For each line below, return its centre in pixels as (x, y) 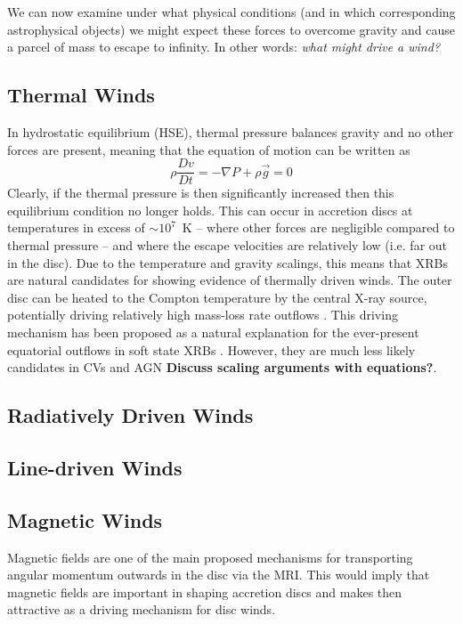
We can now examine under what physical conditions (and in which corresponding (231, 12)
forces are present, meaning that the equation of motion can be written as (209, 149)
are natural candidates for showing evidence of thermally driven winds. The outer (230, 280)
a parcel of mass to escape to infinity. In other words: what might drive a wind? (224, 47)
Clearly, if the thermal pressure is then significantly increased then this (201, 193)
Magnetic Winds (85, 519)
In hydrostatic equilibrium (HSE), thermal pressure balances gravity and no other (231, 131)
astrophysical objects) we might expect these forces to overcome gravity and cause (231, 29)
